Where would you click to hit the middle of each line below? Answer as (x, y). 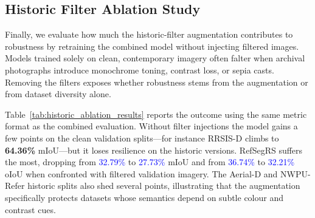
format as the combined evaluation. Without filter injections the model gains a (151, 126)
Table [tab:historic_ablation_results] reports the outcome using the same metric (156, 114)
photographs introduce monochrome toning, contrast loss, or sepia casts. (140, 70)
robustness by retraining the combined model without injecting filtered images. (152, 46)
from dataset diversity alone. (58, 94)
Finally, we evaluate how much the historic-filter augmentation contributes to (149, 34)
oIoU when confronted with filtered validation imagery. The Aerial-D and (141, 173)
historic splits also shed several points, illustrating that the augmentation (164, 186)
